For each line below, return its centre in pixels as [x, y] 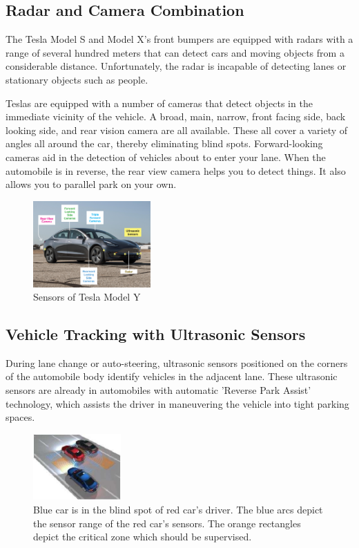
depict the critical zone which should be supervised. [143, 537]
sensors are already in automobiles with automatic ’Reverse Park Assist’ [158, 390]
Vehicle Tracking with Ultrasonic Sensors [156, 334]
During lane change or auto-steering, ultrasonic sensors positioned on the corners [177, 362]
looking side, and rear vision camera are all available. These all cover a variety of [177, 130]
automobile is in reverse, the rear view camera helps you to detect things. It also [176, 170]
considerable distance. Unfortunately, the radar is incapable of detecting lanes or [176, 66]
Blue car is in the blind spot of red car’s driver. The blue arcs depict [178, 510]
